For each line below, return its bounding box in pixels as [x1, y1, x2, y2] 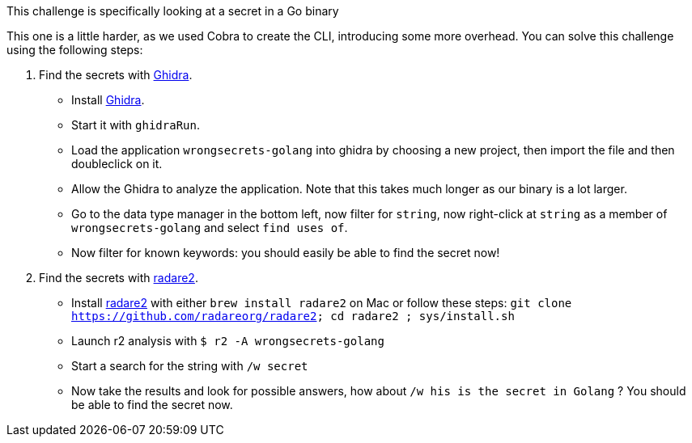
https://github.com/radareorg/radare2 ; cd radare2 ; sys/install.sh [71, 310, 515, 323]
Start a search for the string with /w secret [71, 359, 308, 373]
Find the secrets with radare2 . [39, 271, 198, 285]
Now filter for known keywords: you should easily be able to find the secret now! [71, 246, 500, 259]
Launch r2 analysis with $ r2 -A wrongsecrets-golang [71, 334, 384, 348]
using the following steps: [6, 43, 143, 57]
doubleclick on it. [71, 157, 163, 171]
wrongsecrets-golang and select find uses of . [71, 221, 348, 234]
